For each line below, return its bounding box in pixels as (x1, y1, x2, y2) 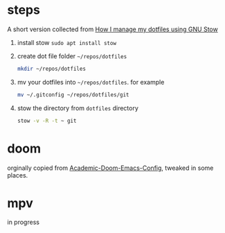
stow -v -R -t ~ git (17, 117, 77, 124)
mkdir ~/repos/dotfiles (17, 65, 87, 72)
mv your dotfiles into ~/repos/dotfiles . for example (17, 78, 165, 86)
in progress (7, 218, 40, 227)
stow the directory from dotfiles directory (17, 103, 138, 112)
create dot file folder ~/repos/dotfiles (17, 51, 127, 60)
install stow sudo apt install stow (17, 38, 116, 46)
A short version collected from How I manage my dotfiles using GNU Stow (7, 25, 218, 33)
